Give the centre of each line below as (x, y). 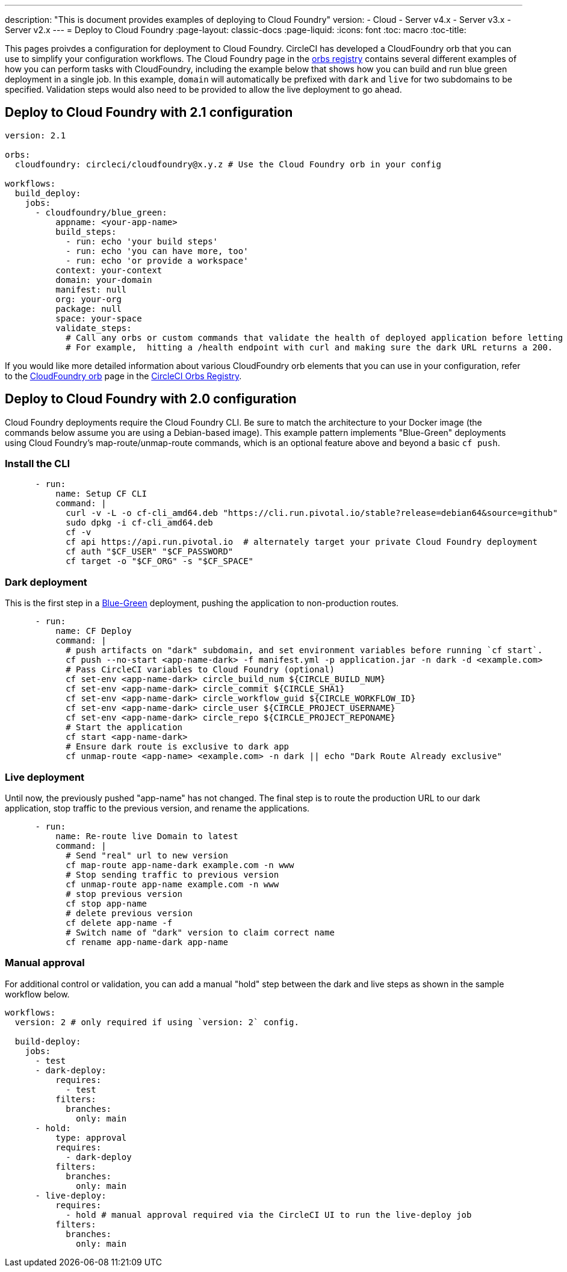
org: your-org (88, 299)
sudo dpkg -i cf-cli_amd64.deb (139, 523)
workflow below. (37, 994)
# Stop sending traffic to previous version (172, 874)
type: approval (91, 1137)
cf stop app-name (107, 903)
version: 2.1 (36, 135)
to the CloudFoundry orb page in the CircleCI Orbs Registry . (123, 376)
